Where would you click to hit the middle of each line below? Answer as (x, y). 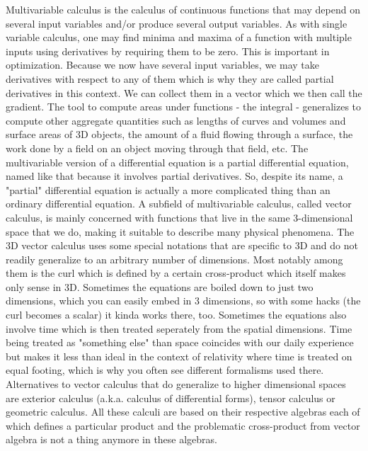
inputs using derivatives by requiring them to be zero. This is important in (168, 51)
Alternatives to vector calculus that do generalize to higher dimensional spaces (176, 384)
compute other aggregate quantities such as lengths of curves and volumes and (176, 120)
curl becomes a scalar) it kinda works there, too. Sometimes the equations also (176, 315)
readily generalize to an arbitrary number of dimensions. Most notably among (174, 259)
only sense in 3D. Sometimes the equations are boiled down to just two (160, 286)
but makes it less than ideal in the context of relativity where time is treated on (179, 356)
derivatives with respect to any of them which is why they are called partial (170, 78)
